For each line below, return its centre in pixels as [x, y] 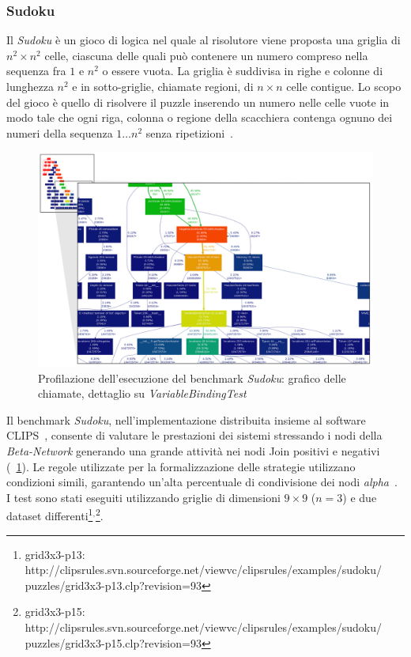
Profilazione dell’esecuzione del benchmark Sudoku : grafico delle [192, 378]
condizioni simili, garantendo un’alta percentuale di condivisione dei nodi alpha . [202, 482]
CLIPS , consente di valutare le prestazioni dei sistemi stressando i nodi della [194, 435]
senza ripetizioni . [189, 132]
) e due [360, 497]
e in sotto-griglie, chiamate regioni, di [163, 86]
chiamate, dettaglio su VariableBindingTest [142, 393]
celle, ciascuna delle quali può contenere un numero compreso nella [206, 55]
